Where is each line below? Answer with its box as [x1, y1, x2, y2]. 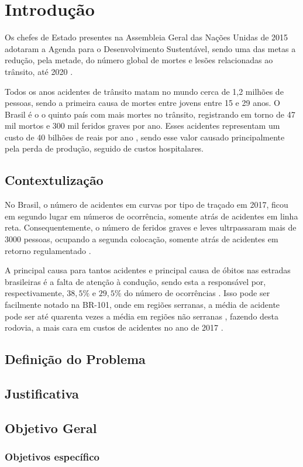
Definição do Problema [5, 350, 146, 368]
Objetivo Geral [5, 418, 97, 437]
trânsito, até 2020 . [5, 65, 73, 77]
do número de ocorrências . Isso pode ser [124, 287, 270, 299]
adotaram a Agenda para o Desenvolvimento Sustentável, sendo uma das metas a [5, 42, 296, 54]
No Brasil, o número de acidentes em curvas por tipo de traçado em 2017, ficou [5, 198, 288, 211]
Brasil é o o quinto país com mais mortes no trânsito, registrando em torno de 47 [5, 108, 295, 120]
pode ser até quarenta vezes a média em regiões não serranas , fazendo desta [5, 310, 279, 322]
